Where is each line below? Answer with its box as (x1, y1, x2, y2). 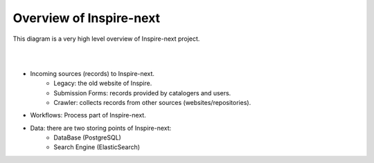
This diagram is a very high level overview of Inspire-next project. (12, 35, 200, 43)
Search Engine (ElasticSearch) (53, 143, 141, 151)
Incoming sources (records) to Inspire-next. (30, 69, 155, 77)
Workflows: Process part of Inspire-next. (30, 111, 147, 119)
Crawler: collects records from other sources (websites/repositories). (53, 98, 251, 106)
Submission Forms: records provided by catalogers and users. (53, 88, 231, 97)
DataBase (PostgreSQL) (53, 133, 121, 142)
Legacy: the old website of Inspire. (53, 79, 152, 88)
